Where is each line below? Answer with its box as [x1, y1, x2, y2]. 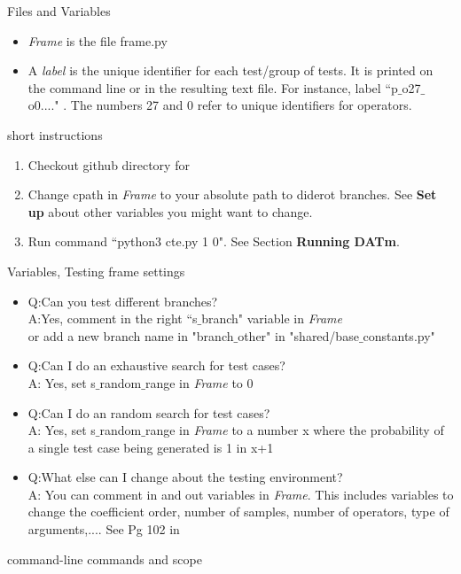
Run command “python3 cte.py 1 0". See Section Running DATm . [27, 232, 400, 251]
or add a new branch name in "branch [27, 326, 234, 345]
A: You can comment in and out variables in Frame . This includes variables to [27, 485, 454, 503]
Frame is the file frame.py [27, 31, 168, 50]
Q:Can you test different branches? [27, 291, 218, 310]
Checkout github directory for [27, 155, 190, 174]
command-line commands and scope [7, 549, 202, 568]
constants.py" [363, 326, 435, 345]
